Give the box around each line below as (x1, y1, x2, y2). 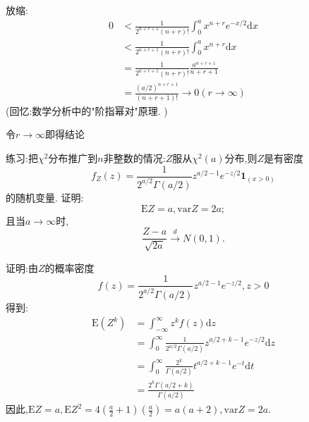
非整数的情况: (103, 150, 166, 165)
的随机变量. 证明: (6, 190, 84, 204)
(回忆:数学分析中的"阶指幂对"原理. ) (6, 103, 168, 118)
